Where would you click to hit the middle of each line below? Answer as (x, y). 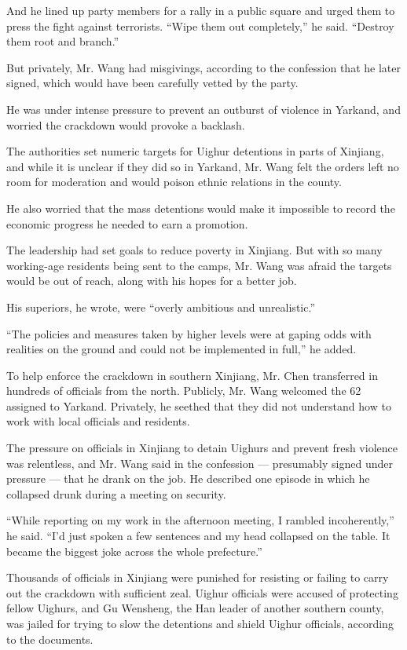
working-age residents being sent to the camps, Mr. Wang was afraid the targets (199, 265)
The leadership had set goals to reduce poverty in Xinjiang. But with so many (194, 250)
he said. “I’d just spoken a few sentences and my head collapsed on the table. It (198, 536)
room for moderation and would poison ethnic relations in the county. (174, 182)
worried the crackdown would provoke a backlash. (126, 124)
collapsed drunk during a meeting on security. (116, 493)
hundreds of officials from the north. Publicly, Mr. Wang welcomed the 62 (184, 391)
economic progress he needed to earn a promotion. (127, 223)
